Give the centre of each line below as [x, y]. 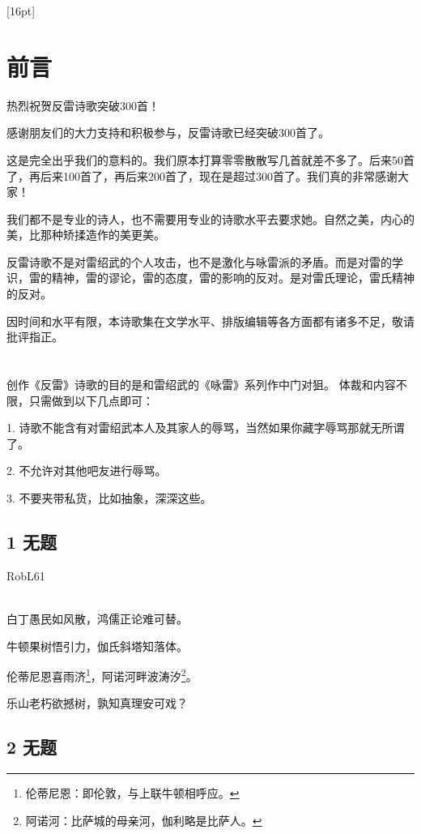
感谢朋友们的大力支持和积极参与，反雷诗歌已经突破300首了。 [168, 133]
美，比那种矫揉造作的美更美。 [86, 235]
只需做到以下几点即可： [91, 400]
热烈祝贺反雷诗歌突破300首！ [83, 105]
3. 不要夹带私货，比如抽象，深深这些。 [109, 498]
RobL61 [26, 575]
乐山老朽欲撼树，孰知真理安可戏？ [97, 703]
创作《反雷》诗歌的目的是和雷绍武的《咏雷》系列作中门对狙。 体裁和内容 [201, 385]
